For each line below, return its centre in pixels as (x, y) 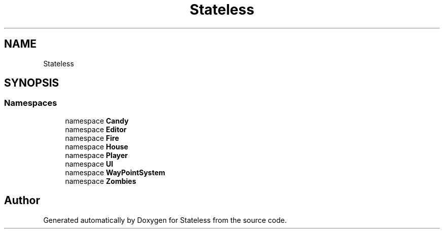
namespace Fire (92, 138)
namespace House (97, 146)
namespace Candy (97, 121)
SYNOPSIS (32, 83)
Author (22, 201)
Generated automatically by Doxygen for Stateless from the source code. (165, 220)
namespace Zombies (101, 181)
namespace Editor (96, 129)
